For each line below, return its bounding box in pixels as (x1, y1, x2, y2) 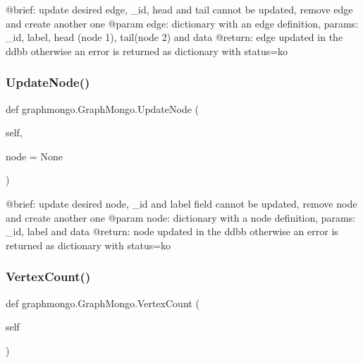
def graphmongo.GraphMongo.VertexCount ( (6, 295, 199, 310)
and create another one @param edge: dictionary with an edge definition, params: (6, 16, 359, 30)
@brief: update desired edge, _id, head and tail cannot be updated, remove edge (6, 2, 353, 16)
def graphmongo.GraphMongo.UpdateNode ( (6, 101, 199, 116)
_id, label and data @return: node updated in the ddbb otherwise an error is (6, 224, 338, 239)
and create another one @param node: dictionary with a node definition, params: (6, 210, 356, 225)
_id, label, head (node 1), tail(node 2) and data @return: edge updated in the (6, 30, 343, 44)
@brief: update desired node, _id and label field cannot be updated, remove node (6, 196, 357, 210)
